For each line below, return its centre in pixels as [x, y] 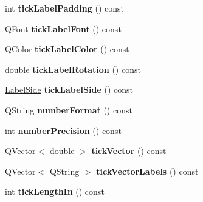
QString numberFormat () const [69, 109]
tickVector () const [129, 151]
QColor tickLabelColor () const [67, 49]
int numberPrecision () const [63, 130]
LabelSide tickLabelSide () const [69, 89]
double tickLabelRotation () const [73, 69]
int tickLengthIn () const [55, 191]
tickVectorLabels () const [147, 171]
